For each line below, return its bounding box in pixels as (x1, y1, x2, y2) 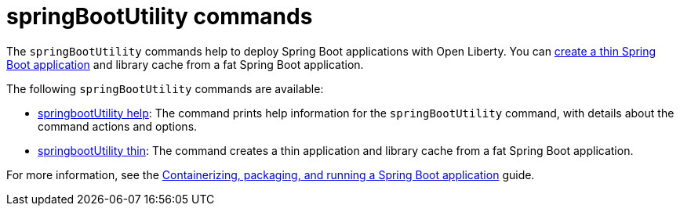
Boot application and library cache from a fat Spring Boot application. (6, 57, 364, 71)
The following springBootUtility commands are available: (6, 81, 324, 95)
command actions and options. (38, 119, 198, 133)
